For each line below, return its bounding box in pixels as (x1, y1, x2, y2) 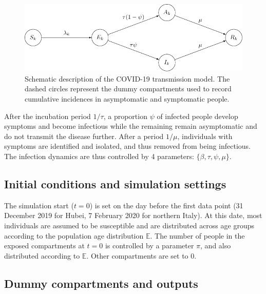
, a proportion (103, 110, 147, 121)
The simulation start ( (4, 200, 74, 210)
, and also (200, 240, 231, 251)
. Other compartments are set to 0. (86, 250, 197, 261)
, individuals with (177, 130, 233, 141)
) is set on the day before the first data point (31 (89, 200, 243, 210)
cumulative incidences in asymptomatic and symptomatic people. (25, 93, 230, 104)
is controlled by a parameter (105, 240, 194, 251)
